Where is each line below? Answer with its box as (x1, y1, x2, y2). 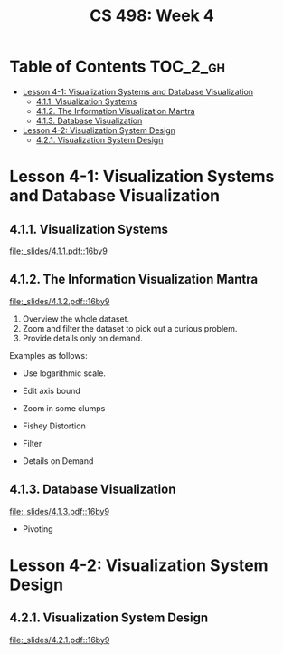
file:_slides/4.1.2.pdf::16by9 (9, 295, 110, 306)
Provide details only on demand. (22, 332, 143, 343)
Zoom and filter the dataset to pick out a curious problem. (22, 322, 238, 333)
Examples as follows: (9, 350, 88, 361)
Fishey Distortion (22, 420, 86, 431)
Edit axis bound (22, 385, 81, 396)
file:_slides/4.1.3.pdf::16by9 (9, 505, 110, 516)
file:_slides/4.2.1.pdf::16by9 (9, 634, 110, 645)
